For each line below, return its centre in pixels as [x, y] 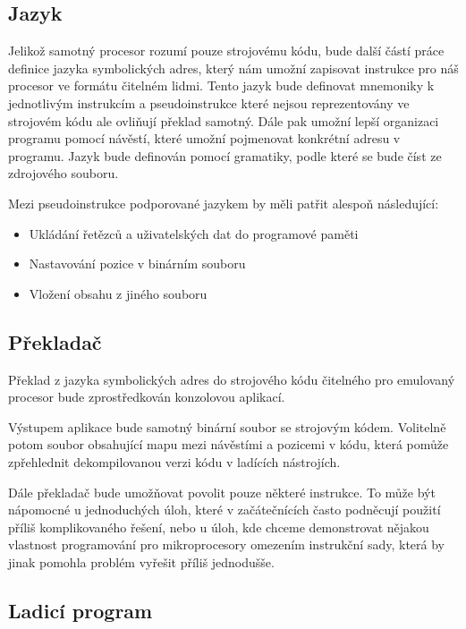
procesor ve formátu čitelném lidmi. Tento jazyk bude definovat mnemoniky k [221, 85]
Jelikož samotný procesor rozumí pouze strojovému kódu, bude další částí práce [226, 51]
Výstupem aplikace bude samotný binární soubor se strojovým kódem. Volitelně [227, 426]
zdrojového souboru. [64, 173]
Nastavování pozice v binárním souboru [137, 263]
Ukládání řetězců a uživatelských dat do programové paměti [194, 233]
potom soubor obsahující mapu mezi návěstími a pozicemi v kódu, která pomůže [229, 444]
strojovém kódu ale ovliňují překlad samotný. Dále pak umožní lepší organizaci [224, 120]
